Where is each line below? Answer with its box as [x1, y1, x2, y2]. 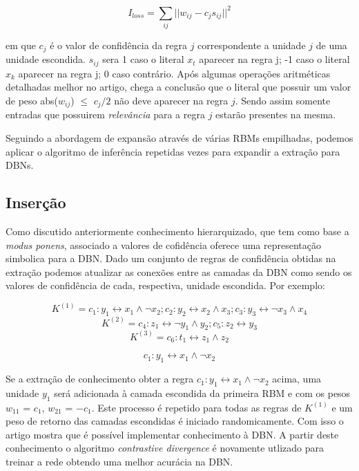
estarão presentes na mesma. [215, 107, 336, 122]
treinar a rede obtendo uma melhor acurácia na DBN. [6, 454, 233, 469]
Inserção [6, 192, 66, 213]
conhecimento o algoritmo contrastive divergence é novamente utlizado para [6, 441, 324, 455]
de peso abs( [6, 93, 58, 107]
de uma [316, 37, 347, 52]
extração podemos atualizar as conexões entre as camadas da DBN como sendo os [6, 264, 352, 279]
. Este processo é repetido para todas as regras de [91, 400, 302, 414]
